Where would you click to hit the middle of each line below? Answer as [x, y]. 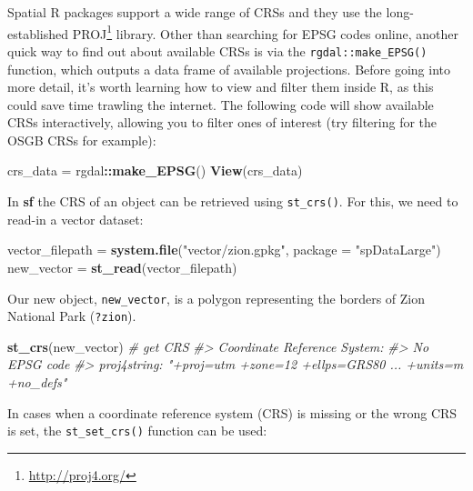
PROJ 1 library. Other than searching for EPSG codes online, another [265, 32]
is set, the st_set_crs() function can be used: [137, 431]
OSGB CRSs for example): [82, 140]
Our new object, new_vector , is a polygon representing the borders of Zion [216, 298]
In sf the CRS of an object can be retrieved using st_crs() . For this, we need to [233, 201]
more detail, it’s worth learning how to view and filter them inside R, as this [221, 87]
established [38, 33]
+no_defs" [37, 382]
